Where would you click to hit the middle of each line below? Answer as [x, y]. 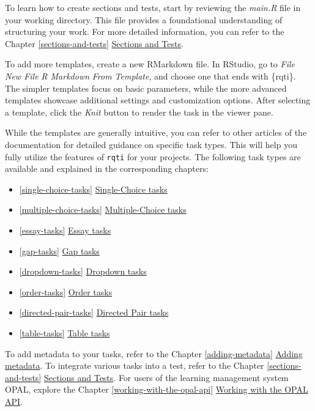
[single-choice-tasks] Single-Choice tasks [93, 189]
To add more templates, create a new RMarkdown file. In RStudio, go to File [150, 64]
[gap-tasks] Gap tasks [59, 250]
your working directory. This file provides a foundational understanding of [144, 19]
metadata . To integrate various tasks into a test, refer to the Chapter [135, 365]
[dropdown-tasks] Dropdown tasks [83, 271]
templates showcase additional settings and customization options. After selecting [158, 100]
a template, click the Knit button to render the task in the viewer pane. [139, 112]
